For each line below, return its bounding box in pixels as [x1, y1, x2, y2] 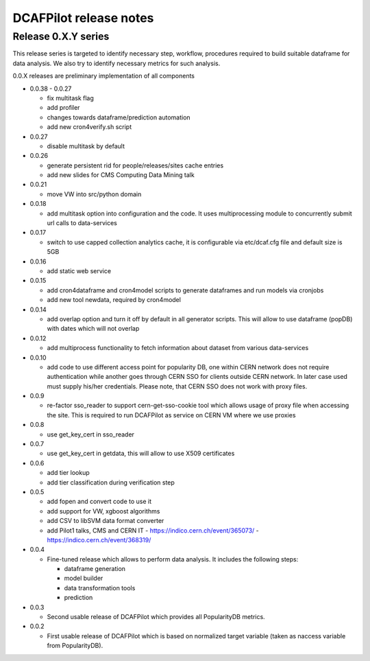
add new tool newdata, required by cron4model [47, 296, 182, 304]
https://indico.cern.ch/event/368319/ [47, 535, 151, 544]
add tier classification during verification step [47, 478, 175, 487]
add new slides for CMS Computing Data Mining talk [47, 171, 195, 179]
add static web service [47, 266, 112, 275]
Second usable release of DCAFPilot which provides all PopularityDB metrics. [47, 613, 265, 621]
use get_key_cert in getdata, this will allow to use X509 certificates [47, 450, 235, 458]
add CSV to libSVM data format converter [47, 517, 164, 525]
